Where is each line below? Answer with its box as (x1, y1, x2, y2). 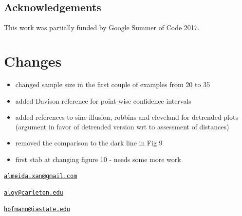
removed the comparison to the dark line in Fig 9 (15, 138, 163, 148)
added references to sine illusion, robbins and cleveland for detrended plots (15, 112, 238, 122)
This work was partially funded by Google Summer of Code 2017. (4, 22, 200, 33)
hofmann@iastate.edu (4, 205, 71, 213)
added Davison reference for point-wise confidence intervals (15, 95, 191, 106)
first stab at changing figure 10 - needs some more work (15, 154, 181, 164)
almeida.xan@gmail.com (4, 173, 77, 180)
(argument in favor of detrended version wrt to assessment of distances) (15, 121, 229, 131)
